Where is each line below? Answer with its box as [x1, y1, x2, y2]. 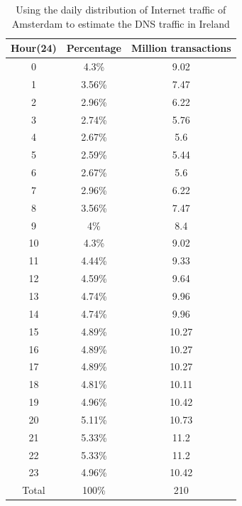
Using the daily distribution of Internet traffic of [16, 2, 226, 16]
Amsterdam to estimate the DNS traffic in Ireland [11, 16, 230, 31]
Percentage [66, 41, 121, 55]
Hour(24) [11, 41, 57, 55]
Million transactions [131, 41, 231, 55]
